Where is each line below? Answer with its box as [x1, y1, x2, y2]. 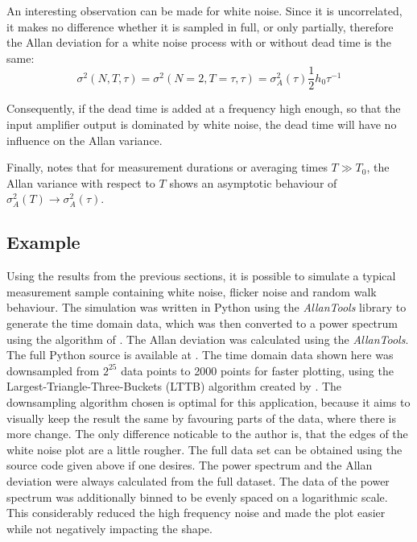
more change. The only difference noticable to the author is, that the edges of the [6, 425, 408, 442]
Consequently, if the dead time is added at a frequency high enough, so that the [6, 100, 401, 117]
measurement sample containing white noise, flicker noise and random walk [6, 283, 377, 300]
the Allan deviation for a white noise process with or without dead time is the [6, 34, 391, 51]
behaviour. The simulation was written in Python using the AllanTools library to [6, 299, 407, 316]
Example [6, 230, 81, 254]
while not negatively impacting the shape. [6, 519, 213, 536]
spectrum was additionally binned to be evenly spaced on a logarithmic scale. [6, 488, 388, 505]
